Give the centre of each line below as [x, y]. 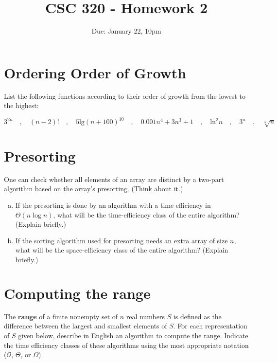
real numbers [145, 316]
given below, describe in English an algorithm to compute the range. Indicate [133, 335]
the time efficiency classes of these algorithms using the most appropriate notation [126, 345]
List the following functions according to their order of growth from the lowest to [125, 96]
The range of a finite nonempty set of [61, 316]
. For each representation [210, 326]
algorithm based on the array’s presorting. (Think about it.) [94, 189]
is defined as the [197, 316]
